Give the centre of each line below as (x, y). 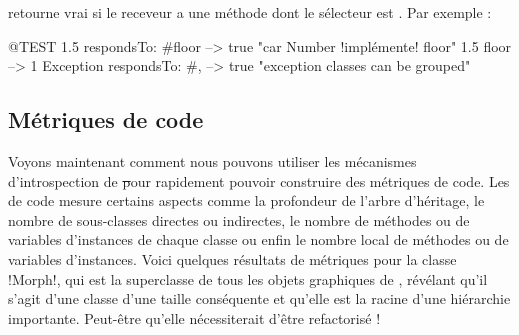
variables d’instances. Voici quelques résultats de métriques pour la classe (232, 258)
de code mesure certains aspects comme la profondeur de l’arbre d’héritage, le (246, 200)
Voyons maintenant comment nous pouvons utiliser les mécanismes (212, 160)
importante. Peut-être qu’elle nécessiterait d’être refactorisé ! (194, 317)
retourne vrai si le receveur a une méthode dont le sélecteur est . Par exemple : (250, 12)
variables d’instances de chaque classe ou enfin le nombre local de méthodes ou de (258, 239)
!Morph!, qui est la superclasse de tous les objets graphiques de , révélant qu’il (248, 278)
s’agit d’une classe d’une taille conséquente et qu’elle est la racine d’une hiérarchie (259, 298)
